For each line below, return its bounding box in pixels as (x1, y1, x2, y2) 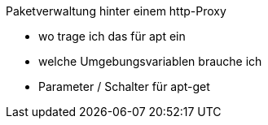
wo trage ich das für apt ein (38, 29, 186, 43)
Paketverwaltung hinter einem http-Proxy (6, 4, 226, 18)
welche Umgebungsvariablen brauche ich (38, 54, 262, 68)
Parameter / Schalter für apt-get (38, 80, 210, 93)
